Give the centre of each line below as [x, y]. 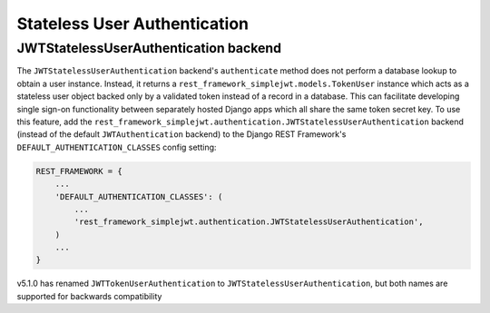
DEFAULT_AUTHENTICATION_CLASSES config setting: [117, 147]
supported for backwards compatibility [89, 296]
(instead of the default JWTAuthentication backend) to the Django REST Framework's [181, 134]
